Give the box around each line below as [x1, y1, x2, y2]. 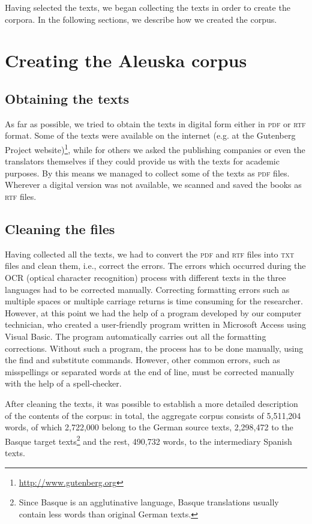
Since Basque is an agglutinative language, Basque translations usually [19, 496, 279, 508]
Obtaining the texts [5, 89, 130, 107]
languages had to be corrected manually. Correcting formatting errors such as [5, 283, 290, 295]
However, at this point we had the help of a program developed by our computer [5, 306, 302, 319]
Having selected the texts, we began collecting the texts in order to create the [5, 1, 290, 13]
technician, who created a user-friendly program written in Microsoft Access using [5, 318, 306, 331]
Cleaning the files [5, 219, 115, 238]
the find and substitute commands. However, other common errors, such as [5, 354, 280, 366]
